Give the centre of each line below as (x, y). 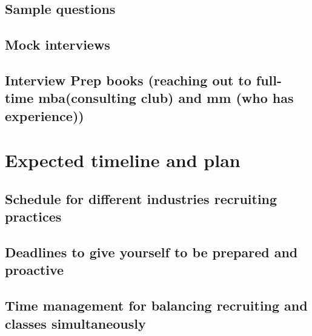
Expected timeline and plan (123, 160)
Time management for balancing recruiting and (156, 305)
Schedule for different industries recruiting (141, 198)
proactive (35, 270)
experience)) (45, 115)
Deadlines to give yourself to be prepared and (151, 252)
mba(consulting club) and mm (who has (166, 98)
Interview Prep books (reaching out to (128, 80)
